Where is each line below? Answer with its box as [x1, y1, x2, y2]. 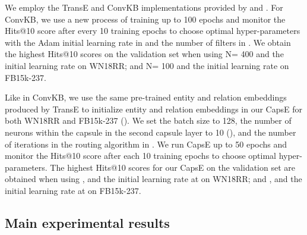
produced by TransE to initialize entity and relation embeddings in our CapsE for [5, 102, 302, 115]
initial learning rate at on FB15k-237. [5, 184, 141, 196]
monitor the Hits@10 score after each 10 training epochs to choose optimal [5, 149, 276, 162]
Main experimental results [5, 213, 170, 231]
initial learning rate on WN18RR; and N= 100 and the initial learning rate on [5, 59, 289, 71]
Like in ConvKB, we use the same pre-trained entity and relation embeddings [5, 91, 287, 104]
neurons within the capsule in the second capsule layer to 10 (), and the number [5, 126, 296, 138]
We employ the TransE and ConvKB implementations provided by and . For [5, 1, 283, 13]
